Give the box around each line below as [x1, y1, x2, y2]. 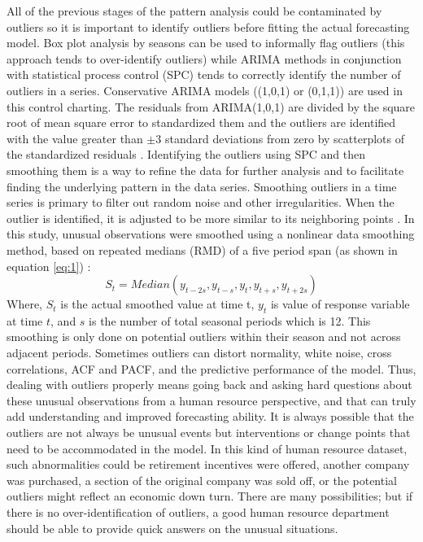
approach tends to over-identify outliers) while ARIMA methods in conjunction [7, 50, 402, 67]
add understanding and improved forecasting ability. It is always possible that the [7, 408, 414, 425]
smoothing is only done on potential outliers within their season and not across [7, 328, 401, 345]
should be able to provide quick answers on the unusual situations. [7, 519, 338, 536]
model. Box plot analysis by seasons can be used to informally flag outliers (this [7, 34, 405, 51]
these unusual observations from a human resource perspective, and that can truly [7, 391, 416, 409]
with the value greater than [7, 129, 143, 146]
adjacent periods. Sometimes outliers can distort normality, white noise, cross [7, 344, 392, 361]
